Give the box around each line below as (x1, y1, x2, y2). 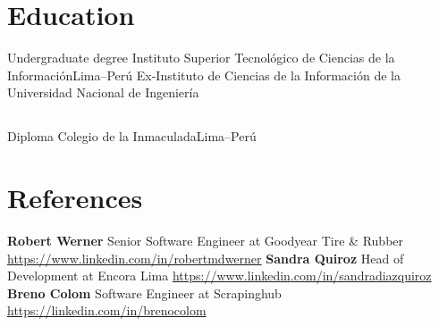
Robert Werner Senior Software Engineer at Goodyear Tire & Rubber (7, 231, 404, 250)
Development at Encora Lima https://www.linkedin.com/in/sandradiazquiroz (7, 266, 432, 285)
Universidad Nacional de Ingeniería (7, 83, 199, 102)
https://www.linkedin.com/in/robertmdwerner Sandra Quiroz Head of (7, 248, 404, 267)
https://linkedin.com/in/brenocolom (7, 301, 207, 320)
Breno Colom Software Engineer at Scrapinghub (7, 283, 282, 302)
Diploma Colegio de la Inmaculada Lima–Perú (7, 127, 257, 146)
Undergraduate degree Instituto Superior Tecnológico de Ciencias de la (7, 48, 395, 67)
